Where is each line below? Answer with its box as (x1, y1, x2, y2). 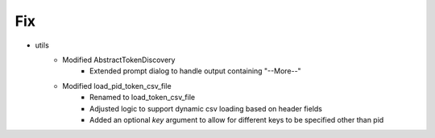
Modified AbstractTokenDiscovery (62, 55, 176, 65)
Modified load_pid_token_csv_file (62, 81, 172, 90)
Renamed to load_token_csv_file (89, 93, 196, 102)
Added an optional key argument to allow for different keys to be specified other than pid (89, 115, 384, 124)
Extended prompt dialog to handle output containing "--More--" (89, 66, 301, 76)
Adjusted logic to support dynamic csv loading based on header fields (89, 103, 322, 113)
